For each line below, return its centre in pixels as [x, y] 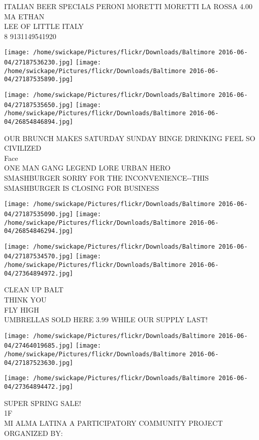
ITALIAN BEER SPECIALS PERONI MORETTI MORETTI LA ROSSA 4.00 [128, 6]
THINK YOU [25, 300]
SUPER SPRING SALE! [43, 403]
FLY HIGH [22, 309]
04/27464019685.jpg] [39, 346]
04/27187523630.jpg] [39, 363]
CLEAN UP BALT [34, 290]
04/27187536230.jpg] [39, 63]
